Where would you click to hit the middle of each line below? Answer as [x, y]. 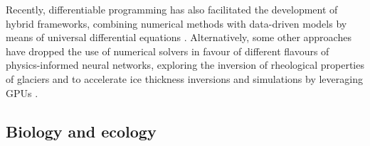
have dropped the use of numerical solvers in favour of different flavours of [168, 51]
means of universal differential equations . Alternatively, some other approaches [179, 37]
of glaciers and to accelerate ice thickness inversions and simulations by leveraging [184, 78]
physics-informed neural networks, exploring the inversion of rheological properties [185, 65]
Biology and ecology [81, 131]
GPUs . [22, 92]
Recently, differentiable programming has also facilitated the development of [172, 9]
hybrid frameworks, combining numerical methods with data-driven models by [176, 23]
